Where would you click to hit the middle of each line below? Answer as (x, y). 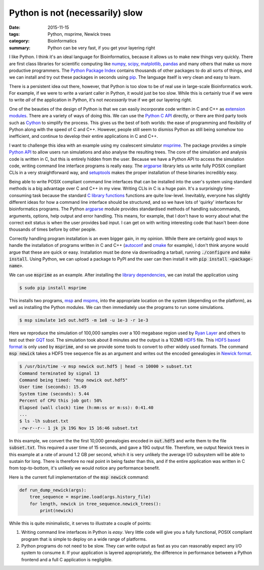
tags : (14, 34)
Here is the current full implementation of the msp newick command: (79, 477)
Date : (15, 27)
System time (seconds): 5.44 (54, 394)
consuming (20, 195)
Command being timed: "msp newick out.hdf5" (74, 380)
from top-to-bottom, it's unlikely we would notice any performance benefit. (85, 468)
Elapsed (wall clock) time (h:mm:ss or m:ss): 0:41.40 (86, 407)
